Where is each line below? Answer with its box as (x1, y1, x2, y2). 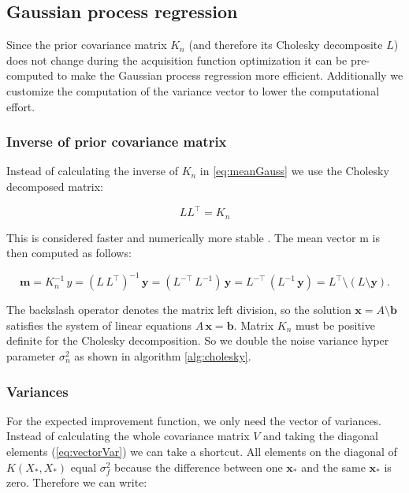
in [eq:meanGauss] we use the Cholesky (199, 162, 389, 179)
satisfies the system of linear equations (6, 316, 191, 333)
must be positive (296, 316, 375, 333)
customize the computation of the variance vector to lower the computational (6, 82, 380, 99)
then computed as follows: (6, 245, 132, 261)
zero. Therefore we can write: (6, 474, 147, 491)
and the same (301, 458, 366, 475)
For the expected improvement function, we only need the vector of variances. (6, 412, 382, 428)
